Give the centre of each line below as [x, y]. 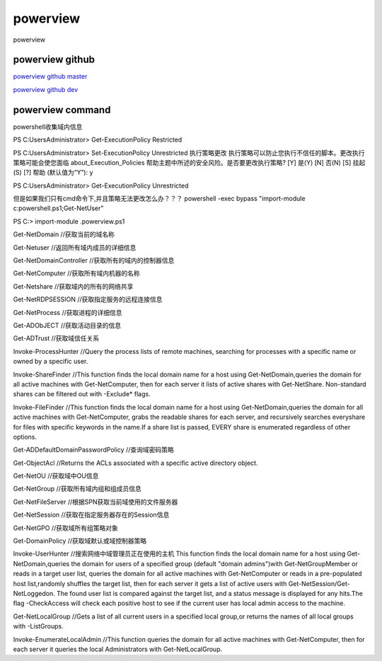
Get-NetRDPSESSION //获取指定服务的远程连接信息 [88, 299]
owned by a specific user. [51, 362]
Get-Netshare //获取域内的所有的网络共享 [73, 286]
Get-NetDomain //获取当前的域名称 [64, 234]
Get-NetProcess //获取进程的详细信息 [68, 312]
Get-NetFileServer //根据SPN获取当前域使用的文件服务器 [95, 502]
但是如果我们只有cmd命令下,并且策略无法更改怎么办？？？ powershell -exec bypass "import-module [159, 199]
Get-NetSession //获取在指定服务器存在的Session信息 [91, 515]
